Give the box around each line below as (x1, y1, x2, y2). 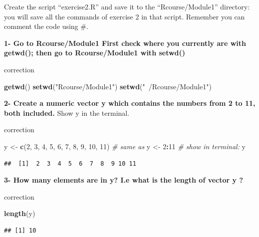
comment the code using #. (4, 21, 88, 31)
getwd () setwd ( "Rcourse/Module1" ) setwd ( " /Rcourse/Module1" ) (4, 81, 212, 91)
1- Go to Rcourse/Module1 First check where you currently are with (4, 37, 246, 48)
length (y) (4, 208, 35, 219)
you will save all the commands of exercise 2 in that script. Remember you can (4, 11, 245, 21)
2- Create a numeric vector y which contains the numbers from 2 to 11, (4, 98, 256, 108)
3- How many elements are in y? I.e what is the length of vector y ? (4, 175, 244, 185)
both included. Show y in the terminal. (4, 107, 130, 118)
